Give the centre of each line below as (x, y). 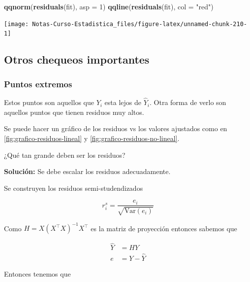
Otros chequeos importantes (77, 59)
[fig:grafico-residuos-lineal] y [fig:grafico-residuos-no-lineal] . (92, 138)
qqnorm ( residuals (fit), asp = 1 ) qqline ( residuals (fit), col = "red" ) (109, 6)
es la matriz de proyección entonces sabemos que (164, 228)
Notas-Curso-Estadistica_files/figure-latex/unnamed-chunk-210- (140, 24)
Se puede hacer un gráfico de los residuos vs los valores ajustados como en (116, 128)
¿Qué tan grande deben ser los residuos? (65, 155)
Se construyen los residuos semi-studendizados (74, 188)
